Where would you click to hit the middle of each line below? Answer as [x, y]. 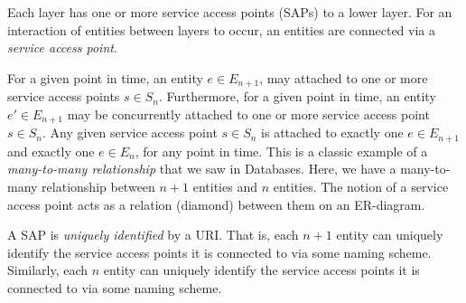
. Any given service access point [130, 133]
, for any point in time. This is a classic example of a [281, 151]
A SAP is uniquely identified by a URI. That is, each [153, 235]
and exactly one [51, 151]
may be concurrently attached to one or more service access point [248, 114]
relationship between [98, 186]
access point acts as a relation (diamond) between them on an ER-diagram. [216, 204]
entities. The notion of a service [361, 186]
